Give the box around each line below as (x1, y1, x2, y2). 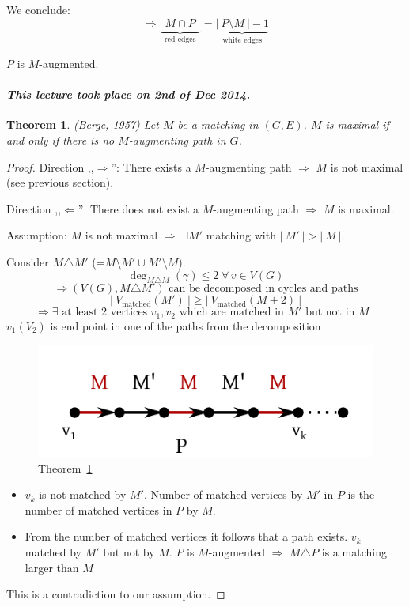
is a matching (321, 544, 387, 560)
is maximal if (325, 116, 389, 133)
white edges (222, 36, 263, 45)
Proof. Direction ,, (6, 158, 94, 175)
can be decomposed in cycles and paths (169, 283, 358, 295)
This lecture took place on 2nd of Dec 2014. (6, 86, 251, 103)
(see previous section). (6, 174, 114, 190)
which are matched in (179, 307, 284, 319)
